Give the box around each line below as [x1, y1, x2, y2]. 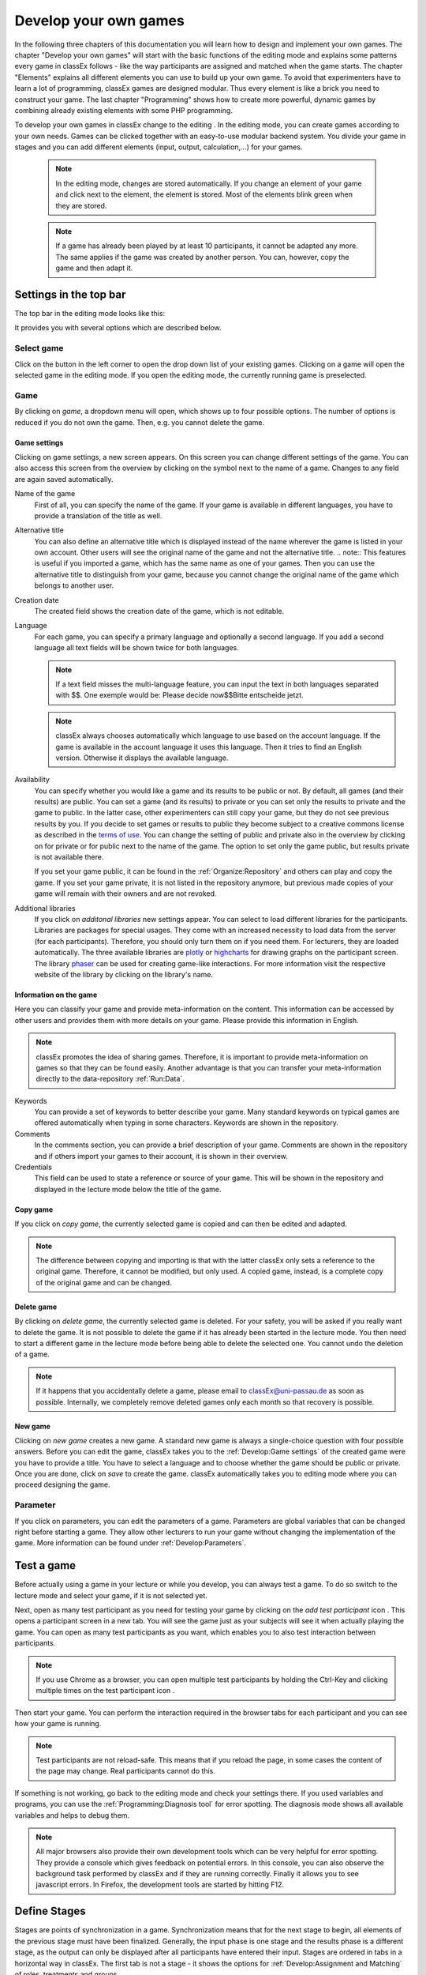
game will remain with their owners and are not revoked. [34, 889, 217, 898]
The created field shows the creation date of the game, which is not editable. [34, 607, 285, 616]
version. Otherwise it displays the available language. [55, 753, 229, 762]
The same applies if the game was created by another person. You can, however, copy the [55, 252, 349, 261]
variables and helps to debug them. [14, 1810, 130, 1820]
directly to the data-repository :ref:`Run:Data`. [35, 1074, 185, 1084]
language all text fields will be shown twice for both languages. [34, 643, 240, 653]
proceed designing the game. [14, 1480, 110, 1489]
